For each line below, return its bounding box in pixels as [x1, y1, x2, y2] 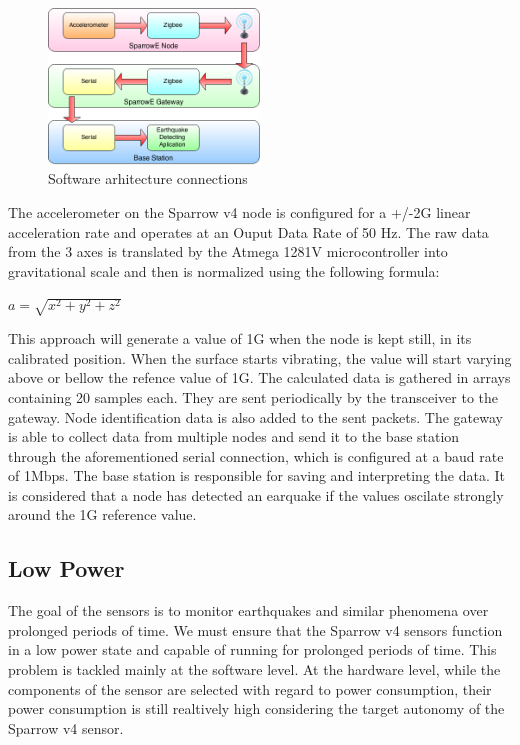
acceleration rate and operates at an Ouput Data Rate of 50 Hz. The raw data [8, 221, 489, 242]
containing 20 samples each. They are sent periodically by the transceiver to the [8, 386, 499, 407]
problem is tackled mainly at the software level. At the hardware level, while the [8, 659, 501, 680]
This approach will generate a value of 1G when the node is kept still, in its [8, 328, 472, 349]
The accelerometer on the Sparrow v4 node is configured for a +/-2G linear [8, 202, 471, 223]
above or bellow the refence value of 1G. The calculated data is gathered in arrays [8, 367, 511, 388]
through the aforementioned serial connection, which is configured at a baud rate [8, 445, 504, 466]
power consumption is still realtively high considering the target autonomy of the [8, 698, 505, 719]
